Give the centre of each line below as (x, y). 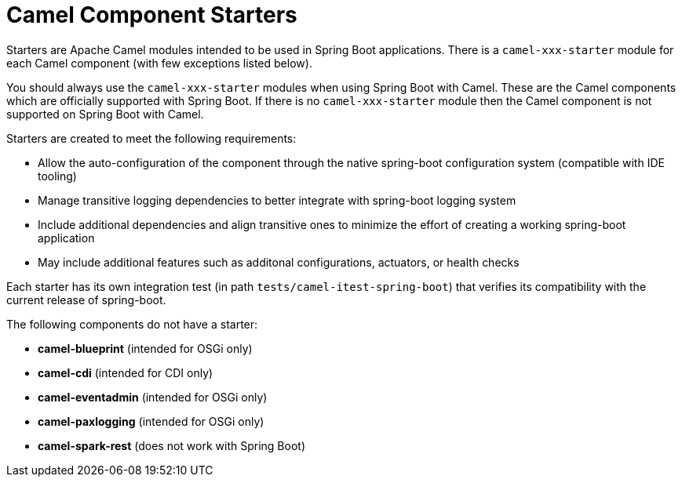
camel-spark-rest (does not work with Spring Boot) (172, 445)
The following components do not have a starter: (132, 324)
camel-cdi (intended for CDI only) (126, 372)
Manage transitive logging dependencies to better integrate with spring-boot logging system (277, 200)
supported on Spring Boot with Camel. (105, 114)
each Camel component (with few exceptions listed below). (159, 63)
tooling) (57, 176)
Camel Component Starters (152, 15)
